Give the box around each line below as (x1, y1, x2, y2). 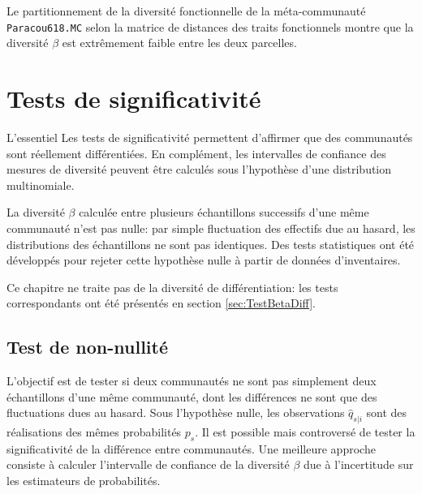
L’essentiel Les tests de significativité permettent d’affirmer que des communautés (6, 128, 413, 145)
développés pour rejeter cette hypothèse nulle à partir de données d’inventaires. (6, 251, 401, 268)
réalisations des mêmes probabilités (6, 423, 182, 440)
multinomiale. (6, 176, 75, 193)
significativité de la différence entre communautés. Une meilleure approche (6, 440, 376, 457)
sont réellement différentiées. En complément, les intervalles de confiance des (6, 144, 386, 161)
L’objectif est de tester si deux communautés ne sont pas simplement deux (6, 372, 377, 389)
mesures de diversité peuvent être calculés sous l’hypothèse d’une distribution (6, 161, 392, 178)
